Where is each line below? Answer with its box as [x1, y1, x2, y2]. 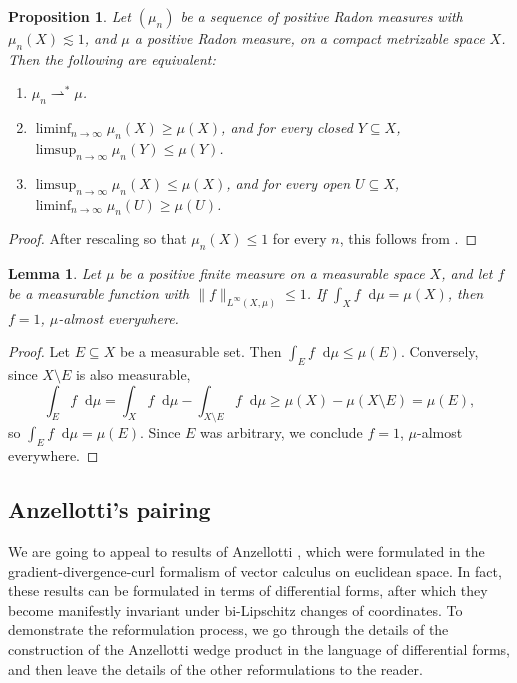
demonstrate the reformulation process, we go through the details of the [8, 619, 449, 640]
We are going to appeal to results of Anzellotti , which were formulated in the [8, 541, 485, 561]
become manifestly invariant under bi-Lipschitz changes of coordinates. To [8, 599, 463, 620]
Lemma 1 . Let [8, 263, 101, 284]
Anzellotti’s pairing [8, 494, 211, 525]
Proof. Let [8, 341, 70, 362]
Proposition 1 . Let [8, 6, 131, 26]
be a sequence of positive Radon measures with [180, 6, 463, 26]
